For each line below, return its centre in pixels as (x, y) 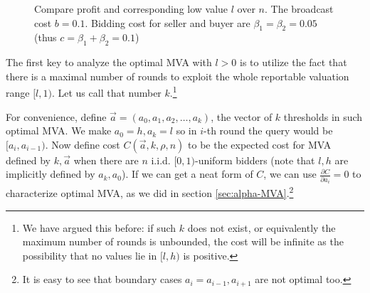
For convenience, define (56, 116)
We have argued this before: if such (99, 227)
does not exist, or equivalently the (261, 227)
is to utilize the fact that (294, 62)
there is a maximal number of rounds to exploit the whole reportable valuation (178, 76)
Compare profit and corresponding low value (131, 9)
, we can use (290, 174)
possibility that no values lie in (90, 255)
